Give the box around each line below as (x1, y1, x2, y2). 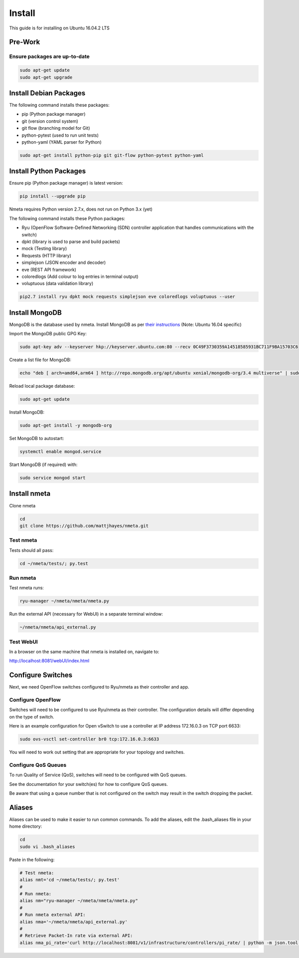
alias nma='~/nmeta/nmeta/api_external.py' (19, 919, 128, 925)
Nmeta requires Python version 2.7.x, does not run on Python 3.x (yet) (9, 206, 153, 212)
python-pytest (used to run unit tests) (21, 132, 99, 138)
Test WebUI (9, 638, 38, 645)
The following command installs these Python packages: (9, 215, 126, 222)
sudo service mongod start (19, 475, 86, 481)
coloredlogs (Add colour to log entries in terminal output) (21, 273, 139, 279)
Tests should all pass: (9, 547, 54, 553)
